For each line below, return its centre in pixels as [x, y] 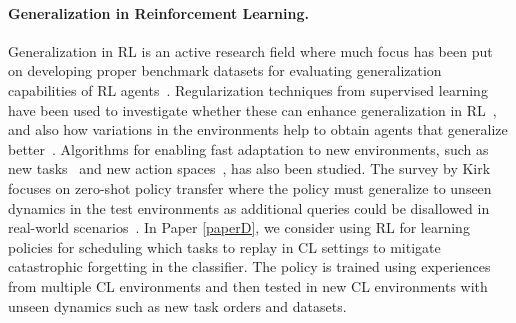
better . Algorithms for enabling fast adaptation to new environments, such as [248, 148]
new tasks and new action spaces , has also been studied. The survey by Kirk [249, 168]
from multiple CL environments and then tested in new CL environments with [248, 285]
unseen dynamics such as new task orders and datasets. [177, 305]
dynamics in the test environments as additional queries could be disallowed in [249, 207]
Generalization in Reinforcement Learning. [158, 12]
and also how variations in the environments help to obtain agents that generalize [258, 129]
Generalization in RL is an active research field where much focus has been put [250, 50]
